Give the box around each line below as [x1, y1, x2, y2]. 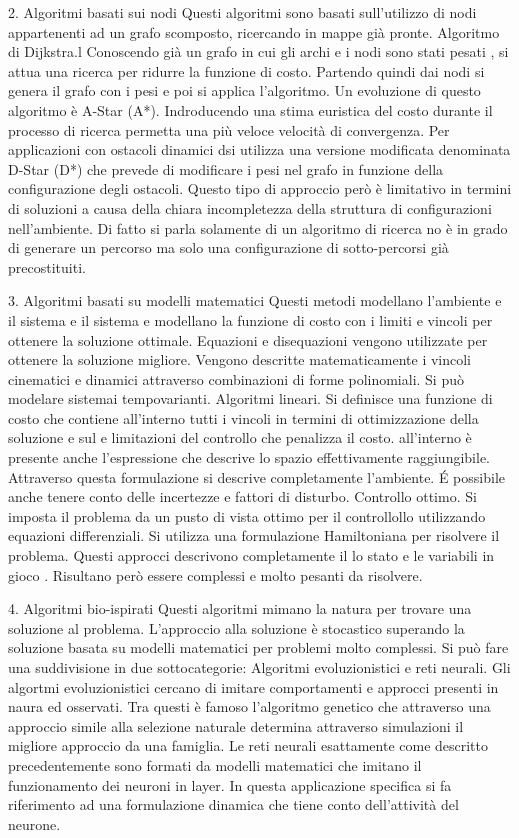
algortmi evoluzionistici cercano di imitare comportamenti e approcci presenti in [8, 676, 499, 697]
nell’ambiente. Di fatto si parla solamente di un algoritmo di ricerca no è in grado [8, 217, 508, 238]
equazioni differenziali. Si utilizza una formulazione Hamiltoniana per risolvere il [8, 525, 500, 546]
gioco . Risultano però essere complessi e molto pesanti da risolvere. [8, 564, 423, 585]
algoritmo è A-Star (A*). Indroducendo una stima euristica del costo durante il [8, 99, 493, 120]
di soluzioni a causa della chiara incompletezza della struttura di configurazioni [8, 197, 492, 218]
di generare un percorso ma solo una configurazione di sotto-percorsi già [8, 237, 449, 258]
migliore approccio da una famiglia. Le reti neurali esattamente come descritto [8, 735, 489, 756]
